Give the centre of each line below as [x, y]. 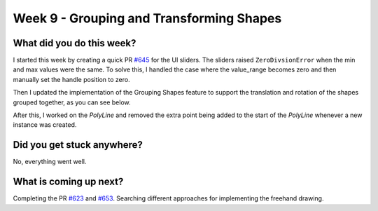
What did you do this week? [75, 43]
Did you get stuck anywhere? [78, 145]
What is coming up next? [68, 182]
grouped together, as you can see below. [72, 102]
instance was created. [45, 125]
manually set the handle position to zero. [71, 79]
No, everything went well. [50, 162]
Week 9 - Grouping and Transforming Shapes [147, 18]
